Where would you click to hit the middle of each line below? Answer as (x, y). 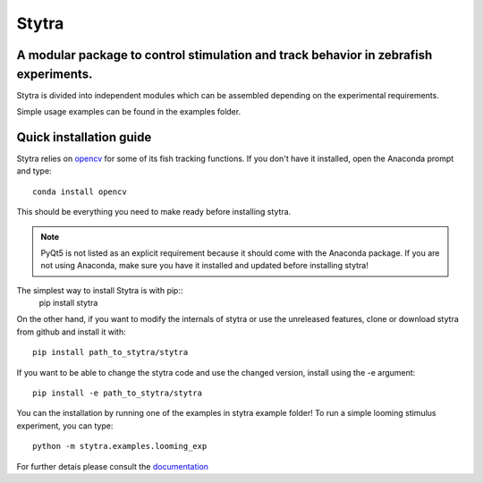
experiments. (55, 74)
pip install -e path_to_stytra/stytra (118, 393)
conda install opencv (80, 191)
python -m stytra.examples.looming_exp (120, 446)
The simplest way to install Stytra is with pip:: (100, 290)
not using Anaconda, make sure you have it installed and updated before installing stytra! (204, 266)
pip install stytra (68, 303)
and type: (34, 171)
